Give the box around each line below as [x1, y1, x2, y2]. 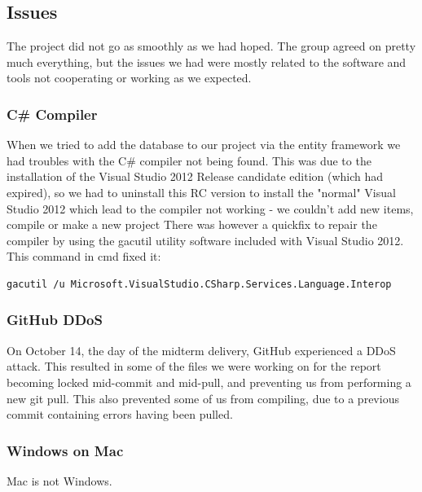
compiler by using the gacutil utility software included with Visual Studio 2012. [7, 231, 404, 248]
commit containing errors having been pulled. [7, 406, 233, 423]
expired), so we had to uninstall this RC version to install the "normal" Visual [7, 183, 396, 200]
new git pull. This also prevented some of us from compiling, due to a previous [7, 389, 399, 406]
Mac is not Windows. [7, 472, 112, 489]
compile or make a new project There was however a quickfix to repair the [7, 216, 377, 233]
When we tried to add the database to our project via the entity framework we [7, 136, 401, 153]
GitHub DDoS [7, 310, 103, 330]
